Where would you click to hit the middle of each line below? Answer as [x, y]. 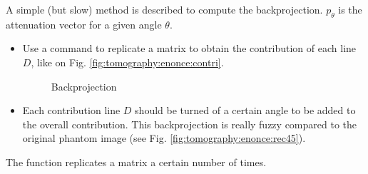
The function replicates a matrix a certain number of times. [136, 162]
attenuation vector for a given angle [84, 24]
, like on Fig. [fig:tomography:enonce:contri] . [127, 62]
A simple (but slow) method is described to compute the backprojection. [164, 9]
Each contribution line [71, 110]
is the [350, 9]
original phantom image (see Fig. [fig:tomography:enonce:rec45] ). [164, 138]
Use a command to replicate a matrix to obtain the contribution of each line [189, 48]
